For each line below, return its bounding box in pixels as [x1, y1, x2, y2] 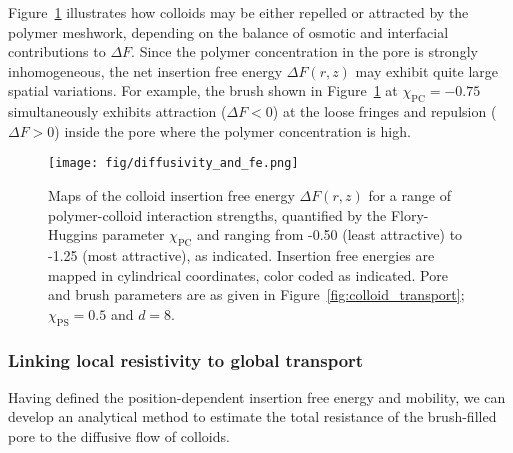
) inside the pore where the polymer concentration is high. [54, 120, 411, 141]
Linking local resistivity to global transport [8, 347, 364, 372]
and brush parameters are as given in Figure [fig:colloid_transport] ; [48, 284, 465, 305]
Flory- [390, 204, 429, 225]
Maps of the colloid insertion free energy [48, 185, 295, 206]
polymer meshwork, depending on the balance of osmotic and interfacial [8, 21, 449, 42]
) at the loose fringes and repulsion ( [272, 101, 497, 122]
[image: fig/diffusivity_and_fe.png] [48, 156, 299, 171]
